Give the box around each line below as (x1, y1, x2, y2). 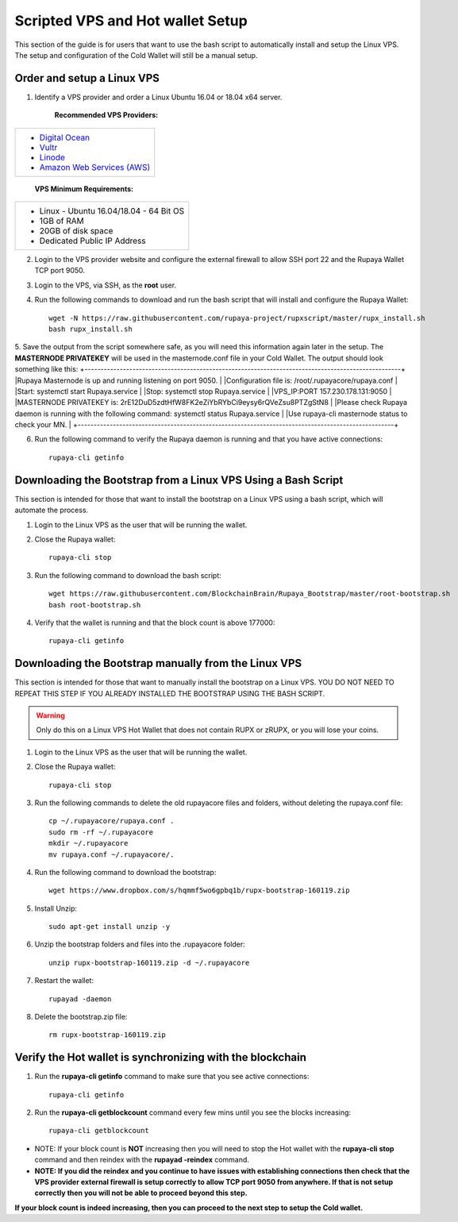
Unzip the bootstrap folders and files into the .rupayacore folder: (34, 939, 245, 949)
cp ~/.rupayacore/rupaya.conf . (48, 816, 175, 826)
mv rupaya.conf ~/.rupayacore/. (48, 850, 175, 859)
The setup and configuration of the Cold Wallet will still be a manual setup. (14, 50, 258, 60)
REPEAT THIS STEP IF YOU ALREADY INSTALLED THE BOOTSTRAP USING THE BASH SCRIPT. (14, 688, 325, 698)
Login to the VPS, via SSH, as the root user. (34, 280, 177, 290)
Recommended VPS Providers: (54, 110, 159, 120)
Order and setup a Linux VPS (14, 71, 160, 85)
